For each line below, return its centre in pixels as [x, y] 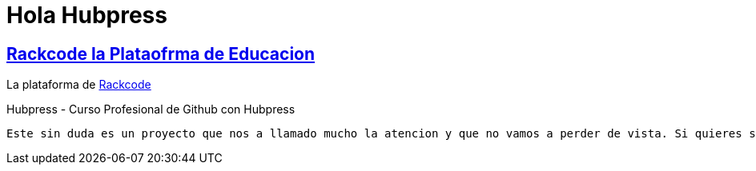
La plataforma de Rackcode [79, 85]
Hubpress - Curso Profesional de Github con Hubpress [151, 109]
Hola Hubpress [87, 15]
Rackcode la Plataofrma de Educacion [161, 54]
